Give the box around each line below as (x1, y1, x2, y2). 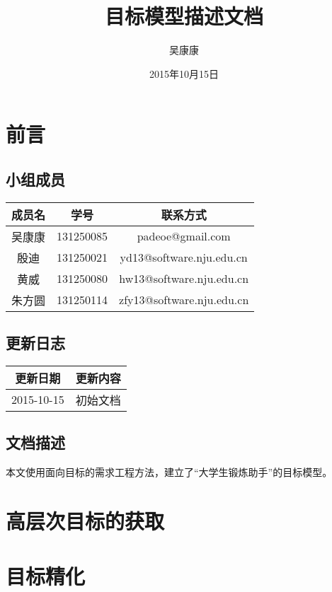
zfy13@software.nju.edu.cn (119, 291, 249, 308)
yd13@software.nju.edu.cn (120, 249, 248, 266)
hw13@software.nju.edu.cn (119, 270, 249, 287)
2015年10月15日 (149, 66, 219, 81)
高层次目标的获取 (6, 506, 165, 535)
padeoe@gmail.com (137, 228, 231, 245)
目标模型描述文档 (104, 1, 263, 30)
